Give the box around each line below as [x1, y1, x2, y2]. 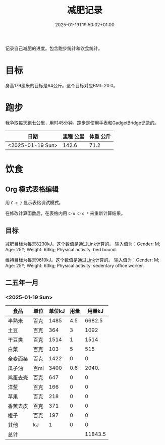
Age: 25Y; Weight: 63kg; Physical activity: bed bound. [5, 246, 117, 252]
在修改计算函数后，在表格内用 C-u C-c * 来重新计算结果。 [5, 210, 126, 216]
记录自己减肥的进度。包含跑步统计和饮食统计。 [5, 45, 102, 51]
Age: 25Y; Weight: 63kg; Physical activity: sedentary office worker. [5, 262, 144, 268]
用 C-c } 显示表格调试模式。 [5, 199, 64, 205]
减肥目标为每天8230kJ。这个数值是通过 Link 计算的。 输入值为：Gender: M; [5, 241, 160, 247]
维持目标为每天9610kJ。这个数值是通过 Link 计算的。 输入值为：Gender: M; [5, 257, 160, 263]
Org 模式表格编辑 [5, 185, 59, 194]
